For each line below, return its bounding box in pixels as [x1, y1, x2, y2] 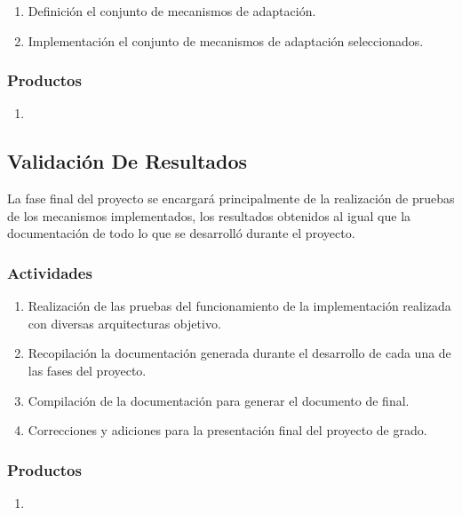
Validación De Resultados [7, 147, 248, 175]
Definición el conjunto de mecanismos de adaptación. [28, 2, 316, 20]
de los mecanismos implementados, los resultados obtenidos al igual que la [7, 206, 411, 225]
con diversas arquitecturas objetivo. [28, 313, 221, 332]
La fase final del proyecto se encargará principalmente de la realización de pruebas [7, 189, 455, 208]
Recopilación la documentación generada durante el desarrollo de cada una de [28, 344, 451, 362]
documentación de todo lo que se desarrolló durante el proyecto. [7, 224, 355, 242]
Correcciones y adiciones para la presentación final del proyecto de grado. [28, 421, 427, 440]
